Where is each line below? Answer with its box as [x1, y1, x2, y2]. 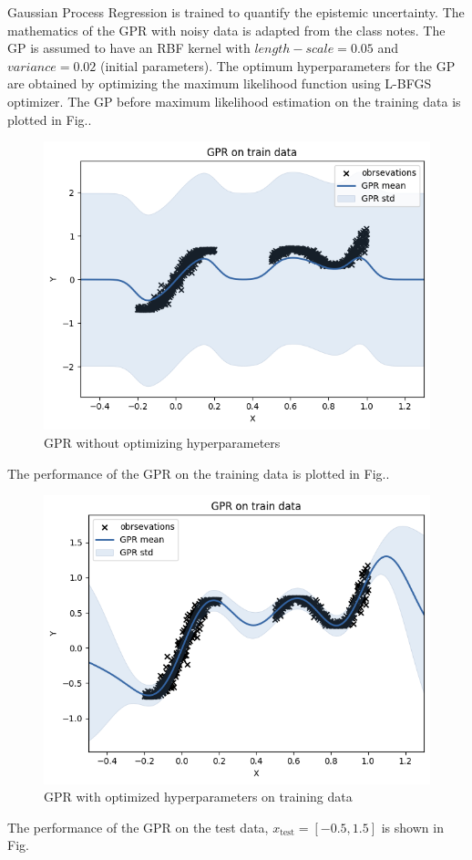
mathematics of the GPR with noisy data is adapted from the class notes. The [7, 20, 446, 39]
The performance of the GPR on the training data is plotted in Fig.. [7, 463, 390, 482]
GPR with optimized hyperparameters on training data [44, 787, 353, 806]
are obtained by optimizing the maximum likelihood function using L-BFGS [7, 74, 432, 93]
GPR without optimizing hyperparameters [44, 433, 281, 452]
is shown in [381, 817, 444, 836]
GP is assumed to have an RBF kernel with [7, 38, 251, 57]
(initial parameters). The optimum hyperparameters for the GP [100, 56, 456, 75]
